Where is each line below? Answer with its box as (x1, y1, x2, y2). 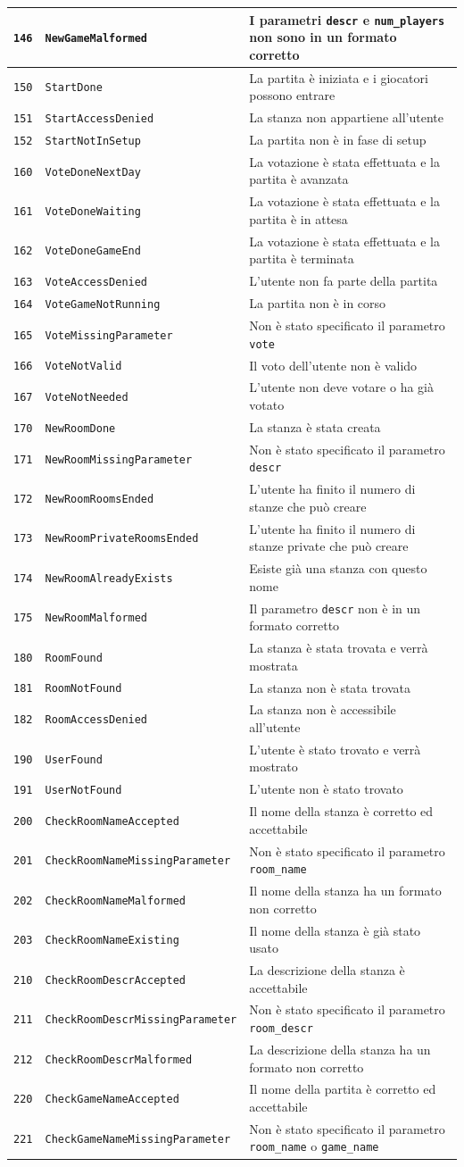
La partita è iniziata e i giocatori (249, 68, 428, 87)
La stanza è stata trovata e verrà (249, 638, 428, 657)
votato (249, 395, 285, 413)
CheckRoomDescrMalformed (45, 1053, 193, 1066)
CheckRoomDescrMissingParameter (45, 1013, 237, 1027)
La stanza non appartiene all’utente (249, 108, 443, 127)
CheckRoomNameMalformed (45, 894, 186, 907)
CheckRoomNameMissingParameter (45, 854, 231, 868)
